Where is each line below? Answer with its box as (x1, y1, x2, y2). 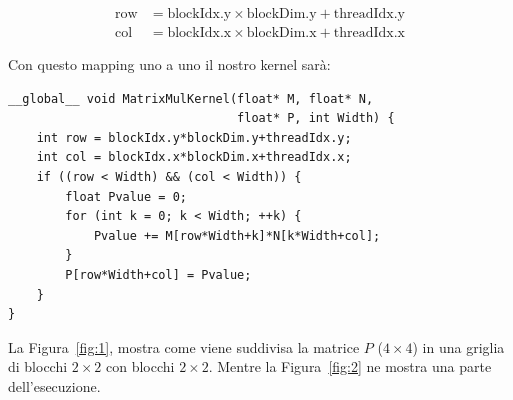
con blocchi (106, 356, 175, 377)
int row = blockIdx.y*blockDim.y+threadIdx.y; (36, 130, 352, 145)
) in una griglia (412, 336, 505, 357)
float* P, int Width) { (237, 111, 395, 126)
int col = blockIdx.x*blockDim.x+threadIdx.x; (36, 150, 352, 165)
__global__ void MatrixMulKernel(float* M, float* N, (8, 91, 374, 106)
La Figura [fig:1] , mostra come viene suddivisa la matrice (8, 336, 360, 357)
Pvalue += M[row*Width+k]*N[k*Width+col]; (93, 228, 381, 243)
